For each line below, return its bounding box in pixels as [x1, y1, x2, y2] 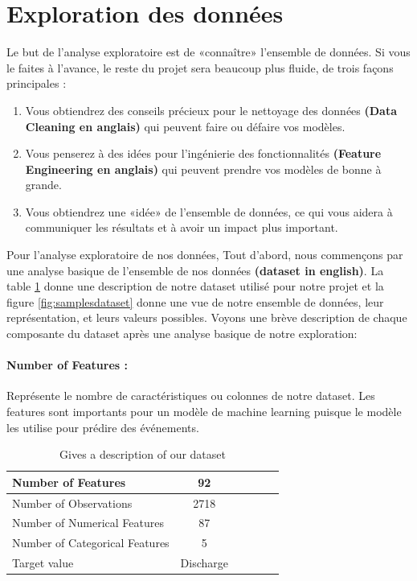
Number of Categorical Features [12, 534, 170, 551]
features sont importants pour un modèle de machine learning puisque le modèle [6, 403, 402, 420]
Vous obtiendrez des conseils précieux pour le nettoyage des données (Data [25, 101, 398, 118]
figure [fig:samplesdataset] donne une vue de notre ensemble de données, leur [6, 293, 384, 310]
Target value [12, 554, 74, 571]
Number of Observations [12, 494, 133, 511]
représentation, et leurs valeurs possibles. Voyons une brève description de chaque [6, 309, 407, 326]
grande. [25, 176, 62, 193]
